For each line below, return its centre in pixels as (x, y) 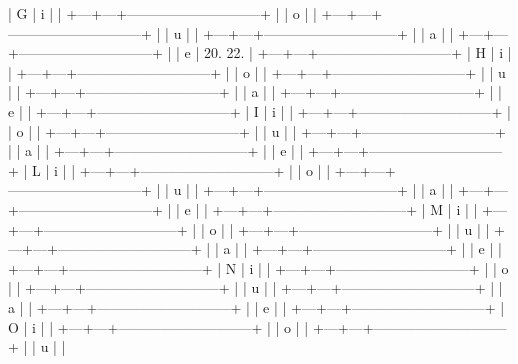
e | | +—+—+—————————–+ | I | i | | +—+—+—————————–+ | (259, 110)
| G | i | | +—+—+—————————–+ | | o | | (162, 13)
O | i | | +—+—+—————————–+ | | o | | (158, 326)
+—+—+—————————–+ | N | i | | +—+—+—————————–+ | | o (258, 267)
